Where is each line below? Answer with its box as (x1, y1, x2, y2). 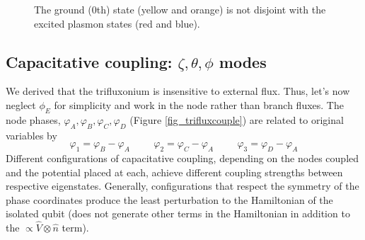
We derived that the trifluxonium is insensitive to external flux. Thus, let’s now (6, 84, 350, 98)
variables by (6, 127, 57, 142)
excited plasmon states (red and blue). (34, 16, 200, 30)
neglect (6, 97, 36, 112)
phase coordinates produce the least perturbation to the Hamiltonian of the (6, 192, 333, 207)
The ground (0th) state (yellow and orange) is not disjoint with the (34, 2, 326, 16)
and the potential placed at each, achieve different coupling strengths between (6, 164, 343, 179)
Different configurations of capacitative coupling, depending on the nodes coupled (6, 150, 359, 165)
